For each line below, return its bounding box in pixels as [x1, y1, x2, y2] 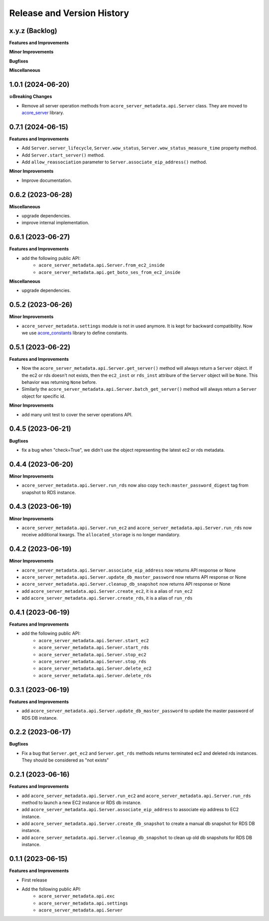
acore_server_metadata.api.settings [38, 900, 128, 906]
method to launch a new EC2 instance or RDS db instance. [21, 800, 142, 806]
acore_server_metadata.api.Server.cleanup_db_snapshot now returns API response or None [21, 581, 231, 587]
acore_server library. [21, 109, 64, 115]
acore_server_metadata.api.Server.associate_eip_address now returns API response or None [21, 567, 236, 573]
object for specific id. [21, 393, 66, 399]
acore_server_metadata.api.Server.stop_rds [38, 659, 146, 665]
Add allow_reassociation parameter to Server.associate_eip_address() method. [21, 159, 207, 165]
